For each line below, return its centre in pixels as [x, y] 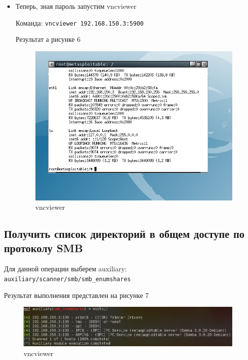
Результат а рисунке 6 [48, 39]
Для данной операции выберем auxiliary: [65, 269]
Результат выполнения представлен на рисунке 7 [77, 295]
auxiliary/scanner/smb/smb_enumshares [67, 279]
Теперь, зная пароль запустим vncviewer [76, 6]
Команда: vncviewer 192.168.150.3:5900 [79, 22]
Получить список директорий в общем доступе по [124, 234]
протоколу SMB [44, 248]
